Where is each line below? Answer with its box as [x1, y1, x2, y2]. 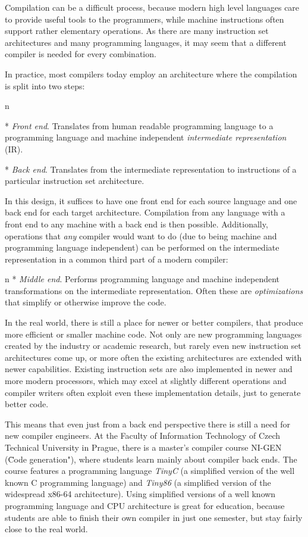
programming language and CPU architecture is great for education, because [5, 499, 285, 511]
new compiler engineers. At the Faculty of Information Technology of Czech [5, 429, 281, 442]
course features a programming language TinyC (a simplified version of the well [5, 464, 295, 477]
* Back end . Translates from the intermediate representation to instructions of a [5, 163, 297, 175]
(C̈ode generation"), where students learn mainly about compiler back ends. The [5, 452, 297, 465]
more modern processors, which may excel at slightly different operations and [5, 374, 287, 387]
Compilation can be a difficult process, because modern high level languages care [5, 1, 300, 13]
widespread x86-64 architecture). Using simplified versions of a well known [5, 488, 276, 500]
